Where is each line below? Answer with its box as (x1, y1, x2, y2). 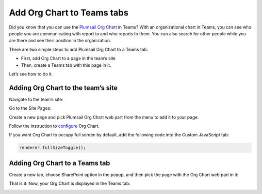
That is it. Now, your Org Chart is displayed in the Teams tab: (9, 180, 131, 186)
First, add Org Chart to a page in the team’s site (21, 56, 116, 61)
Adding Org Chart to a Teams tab (9, 159, 110, 167)
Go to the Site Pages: (9, 105, 51, 111)
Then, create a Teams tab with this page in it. (21, 62, 112, 68)
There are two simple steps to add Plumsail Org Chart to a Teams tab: (9, 46, 148, 52)
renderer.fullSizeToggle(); (19, 145, 86, 150)
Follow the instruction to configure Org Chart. (9, 123, 99, 129)
